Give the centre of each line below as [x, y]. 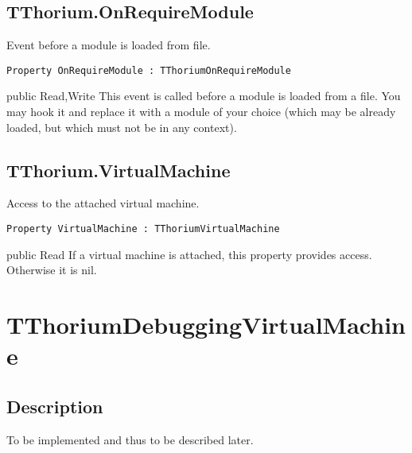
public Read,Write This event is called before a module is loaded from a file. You [204, 96]
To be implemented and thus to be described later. [130, 439]
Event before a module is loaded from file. [109, 45]
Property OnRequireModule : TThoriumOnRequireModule [149, 70]
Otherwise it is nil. [52, 270]
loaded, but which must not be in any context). [122, 127]
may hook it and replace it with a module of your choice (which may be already [201, 112]
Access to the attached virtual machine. [103, 203]
